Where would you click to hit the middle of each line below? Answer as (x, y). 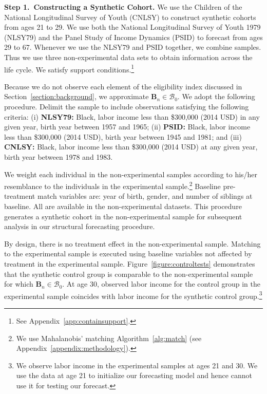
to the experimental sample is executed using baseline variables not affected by (128, 254)
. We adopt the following (216, 96)
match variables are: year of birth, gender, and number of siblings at (145, 196)
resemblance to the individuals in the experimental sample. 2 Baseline (112, 185)
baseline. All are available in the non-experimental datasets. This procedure (123, 206)
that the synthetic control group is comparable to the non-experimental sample (129, 274)
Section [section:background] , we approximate (77, 96)
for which (19, 284)
